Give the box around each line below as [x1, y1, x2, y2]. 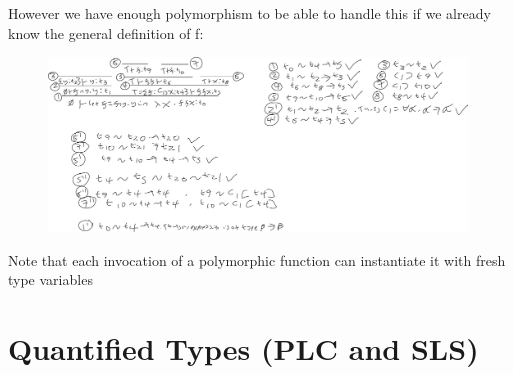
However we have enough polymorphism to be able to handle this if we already [8, 3, 491, 23]
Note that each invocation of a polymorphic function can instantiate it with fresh [8, 249, 506, 270]
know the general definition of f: [8, 22, 204, 43]
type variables [8, 269, 93, 290]
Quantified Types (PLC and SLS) [8, 328, 479, 369]
